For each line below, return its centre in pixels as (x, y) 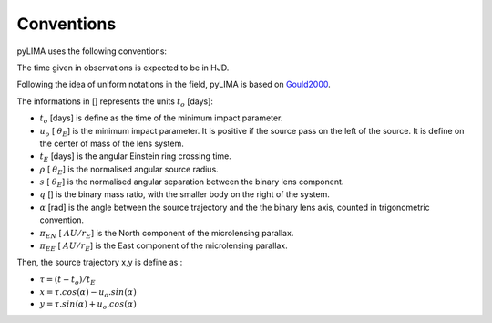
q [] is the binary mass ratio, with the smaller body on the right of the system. (184, 194)
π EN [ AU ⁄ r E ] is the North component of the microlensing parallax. (167, 234)
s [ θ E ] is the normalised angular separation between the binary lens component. (192, 182)
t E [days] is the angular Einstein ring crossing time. (135, 157)
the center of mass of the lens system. (112, 143)
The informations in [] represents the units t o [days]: (115, 102)
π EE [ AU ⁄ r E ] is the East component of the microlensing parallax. (164, 246)
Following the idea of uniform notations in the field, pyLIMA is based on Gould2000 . (174, 84)
